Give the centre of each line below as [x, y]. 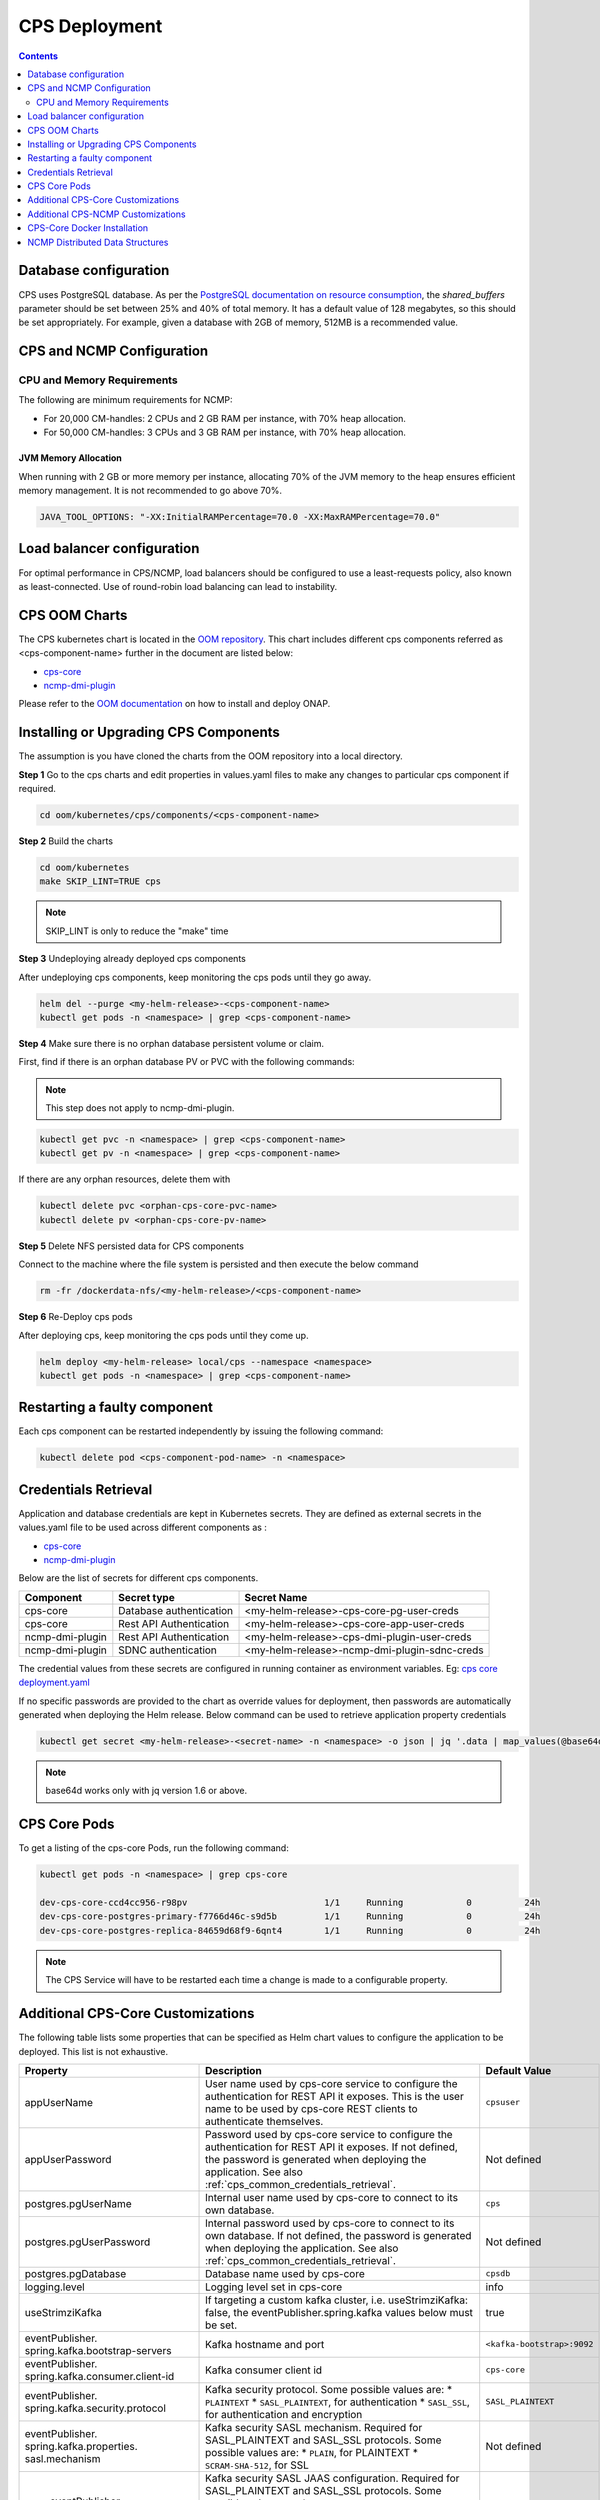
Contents [38, 56]
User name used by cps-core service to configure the [332, 2083]
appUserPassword [68, 2159]
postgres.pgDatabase [75, 2273]
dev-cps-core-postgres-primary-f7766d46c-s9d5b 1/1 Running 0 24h [290, 1916]
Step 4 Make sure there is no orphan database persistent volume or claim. [171, 1043]
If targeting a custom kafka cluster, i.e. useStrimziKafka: [337, 2300]
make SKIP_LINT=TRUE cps [100, 881]
